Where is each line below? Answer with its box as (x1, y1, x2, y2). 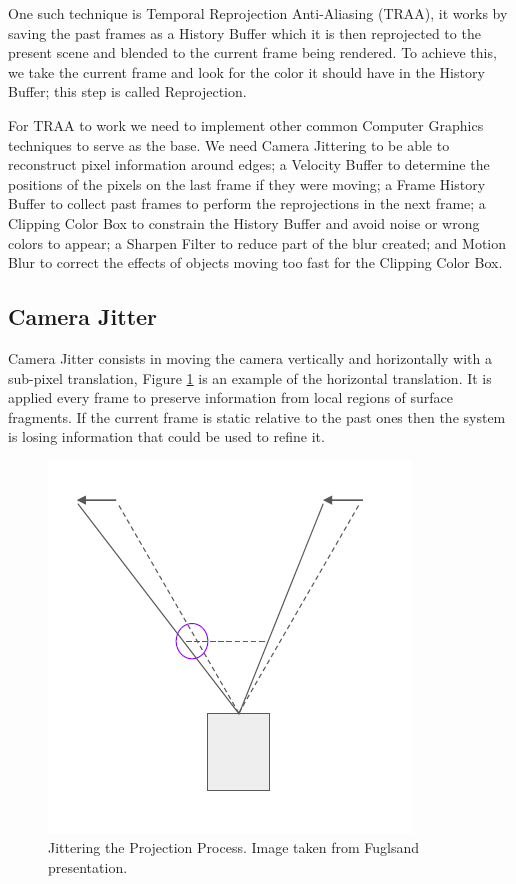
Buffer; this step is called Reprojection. (8, 81, 247, 102)
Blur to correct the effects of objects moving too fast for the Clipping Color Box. (8, 252, 503, 273)
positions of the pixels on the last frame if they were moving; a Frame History (8, 173, 486, 194)
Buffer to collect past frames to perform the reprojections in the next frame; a (8, 193, 486, 214)
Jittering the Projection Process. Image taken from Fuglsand (48, 837, 420, 858)
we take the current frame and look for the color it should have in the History (8, 61, 485, 82)
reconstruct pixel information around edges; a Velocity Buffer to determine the (8, 154, 490, 175)
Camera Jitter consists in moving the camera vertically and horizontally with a (8, 347, 492, 368)
